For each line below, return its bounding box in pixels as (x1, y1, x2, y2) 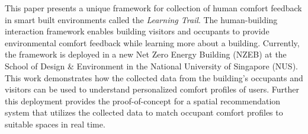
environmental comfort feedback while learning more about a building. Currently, (5, 36, 300, 49)
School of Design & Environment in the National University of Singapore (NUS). (5, 59, 298, 72)
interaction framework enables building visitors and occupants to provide (5, 25, 269, 37)
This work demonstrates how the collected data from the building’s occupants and (5, 71, 303, 84)
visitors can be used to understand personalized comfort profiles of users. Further (5, 83, 299, 95)
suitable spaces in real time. (5, 117, 105, 130)
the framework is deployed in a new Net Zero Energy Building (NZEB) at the (5, 48, 287, 60)
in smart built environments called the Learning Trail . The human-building (5, 13, 278, 25)
